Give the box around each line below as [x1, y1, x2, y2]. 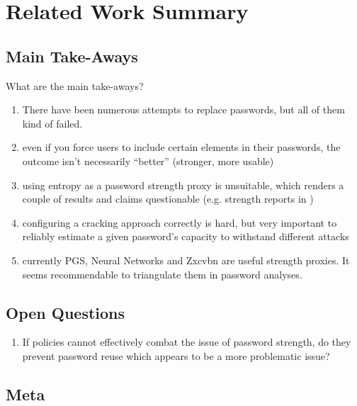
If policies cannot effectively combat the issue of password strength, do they [22, 334, 351, 349]
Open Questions [6, 301, 125, 323]
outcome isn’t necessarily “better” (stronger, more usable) [22, 153, 274, 168]
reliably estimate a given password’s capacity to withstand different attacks [22, 229, 349, 244]
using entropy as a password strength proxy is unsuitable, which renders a [22, 177, 344, 192]
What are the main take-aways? [6, 78, 144, 93]
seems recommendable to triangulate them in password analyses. [22, 266, 302, 281]
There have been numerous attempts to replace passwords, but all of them [22, 102, 345, 117]
